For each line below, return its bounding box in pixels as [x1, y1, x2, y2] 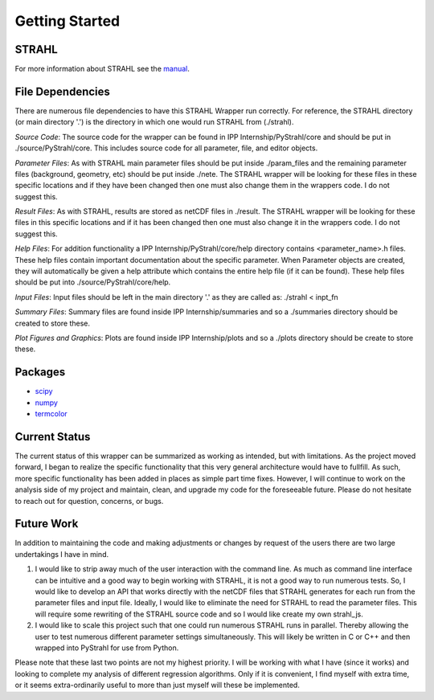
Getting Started [14, 12, 121, 30]
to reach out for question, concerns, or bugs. [14, 496, 164, 506]
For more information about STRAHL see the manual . [14, 64, 190, 74]
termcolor [35, 409, 68, 419]
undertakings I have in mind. [14, 549, 108, 559]
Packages [14, 366, 66, 379]
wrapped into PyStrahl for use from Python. [35, 643, 179, 653]
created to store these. [14, 318, 91, 328]
